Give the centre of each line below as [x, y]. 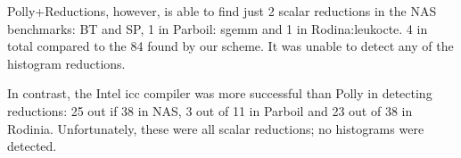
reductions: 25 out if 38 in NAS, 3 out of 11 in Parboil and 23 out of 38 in [210, 110]
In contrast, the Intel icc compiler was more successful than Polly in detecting [220, 93]
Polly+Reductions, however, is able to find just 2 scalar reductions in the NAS [222, 11]
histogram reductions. [66, 63]
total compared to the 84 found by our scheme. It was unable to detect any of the [230, 46]
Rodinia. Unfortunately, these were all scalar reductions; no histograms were [216, 128]
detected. [32, 146]
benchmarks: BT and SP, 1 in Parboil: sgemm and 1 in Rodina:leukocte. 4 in [218, 28]
